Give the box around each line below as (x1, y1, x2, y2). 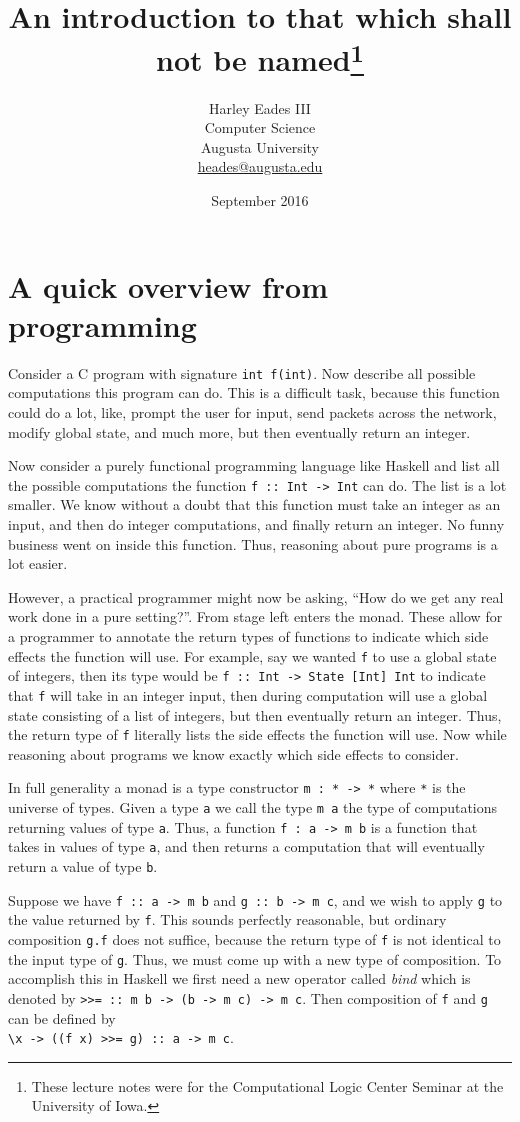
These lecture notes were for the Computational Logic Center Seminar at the (31, 1075, 504, 1096)
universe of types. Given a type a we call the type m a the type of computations (8, 797, 498, 818)
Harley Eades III (209, 97, 311, 118)
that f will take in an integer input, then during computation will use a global (8, 684, 488, 705)
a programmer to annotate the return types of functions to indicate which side (8, 625, 489, 646)
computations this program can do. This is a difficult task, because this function (8, 382, 500, 403)
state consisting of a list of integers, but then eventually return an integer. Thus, (8, 704, 502, 725)
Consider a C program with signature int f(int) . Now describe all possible (8, 362, 476, 383)
